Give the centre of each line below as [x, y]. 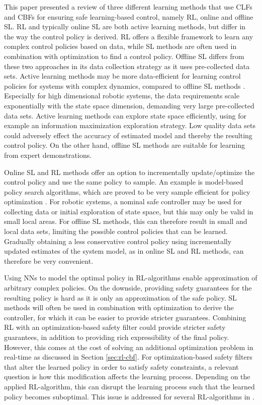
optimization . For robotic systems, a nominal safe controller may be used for [123, 201]
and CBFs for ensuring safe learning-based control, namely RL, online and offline [129, 16]
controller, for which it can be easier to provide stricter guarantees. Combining [125, 317]
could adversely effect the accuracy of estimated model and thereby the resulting [128, 135]
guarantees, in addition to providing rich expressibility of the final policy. [117, 337]
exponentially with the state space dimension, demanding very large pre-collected [129, 105]
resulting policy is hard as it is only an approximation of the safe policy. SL [120, 297]
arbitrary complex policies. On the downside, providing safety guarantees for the [128, 288]
